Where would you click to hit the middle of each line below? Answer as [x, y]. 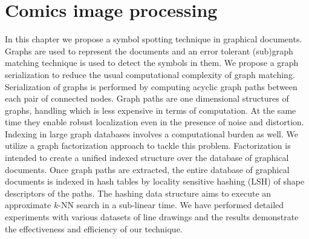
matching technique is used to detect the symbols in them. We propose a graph [152, 63]
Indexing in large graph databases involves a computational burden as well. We [151, 133]
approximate [28, 205]
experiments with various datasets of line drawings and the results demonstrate [152, 217]
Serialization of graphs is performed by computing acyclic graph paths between [151, 86]
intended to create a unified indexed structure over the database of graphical [147, 158]
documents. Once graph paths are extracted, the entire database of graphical [147, 169]
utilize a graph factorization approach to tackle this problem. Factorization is [148, 146]
